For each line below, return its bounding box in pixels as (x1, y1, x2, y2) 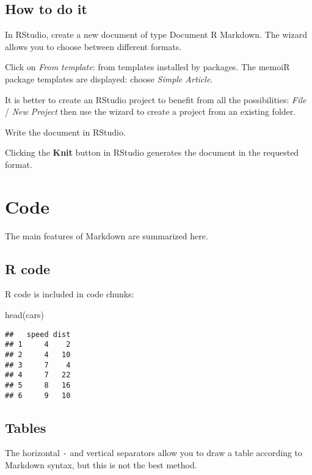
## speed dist (5, 330, 71, 339)
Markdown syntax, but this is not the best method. (5, 459, 197, 471)
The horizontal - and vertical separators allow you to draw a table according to (5, 446, 303, 459)
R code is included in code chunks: (5, 288, 134, 300)
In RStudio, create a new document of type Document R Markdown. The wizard (5, 28, 307, 41)
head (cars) (5, 308, 44, 321)
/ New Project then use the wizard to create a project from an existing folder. (5, 105, 296, 118)
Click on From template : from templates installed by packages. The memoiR (5, 60, 290, 73)
